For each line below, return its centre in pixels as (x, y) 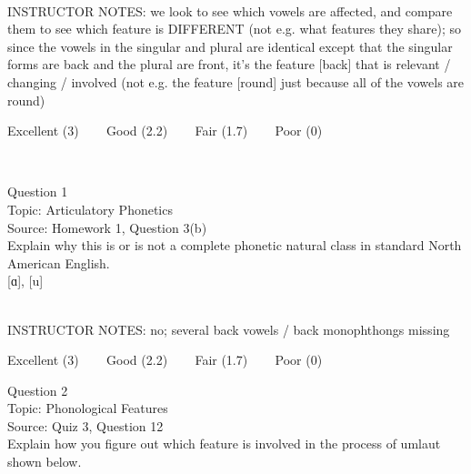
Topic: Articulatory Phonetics (90, 209)
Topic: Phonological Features (88, 408)
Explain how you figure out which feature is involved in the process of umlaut (224, 444)
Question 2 (38, 390)
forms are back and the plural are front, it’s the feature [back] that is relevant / (229, 64)
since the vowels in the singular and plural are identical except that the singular (230, 46)
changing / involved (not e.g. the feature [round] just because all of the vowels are (236, 81)
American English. (59, 262)
